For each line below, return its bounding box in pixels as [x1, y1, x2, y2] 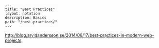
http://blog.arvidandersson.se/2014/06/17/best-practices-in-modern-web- [5, 32, 154, 38]
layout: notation [5, 11, 40, 16]
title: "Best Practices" [5, 7, 55, 12]
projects [5, 37, 22, 43]
